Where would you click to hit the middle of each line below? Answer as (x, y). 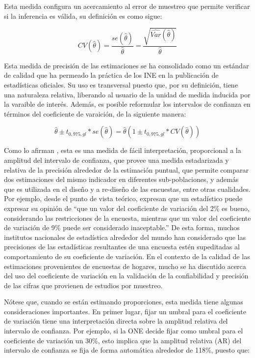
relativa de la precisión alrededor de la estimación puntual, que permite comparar (126, 169)
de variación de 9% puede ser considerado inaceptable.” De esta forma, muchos (122, 227)
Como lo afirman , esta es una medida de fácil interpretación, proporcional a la (123, 150)
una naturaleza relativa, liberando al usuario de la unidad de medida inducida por (127, 94)
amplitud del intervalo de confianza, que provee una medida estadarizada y (116, 160)
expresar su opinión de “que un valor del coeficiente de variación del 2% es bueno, (127, 208)
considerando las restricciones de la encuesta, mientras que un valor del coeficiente (127, 218)
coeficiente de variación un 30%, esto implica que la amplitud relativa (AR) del (123, 340)
